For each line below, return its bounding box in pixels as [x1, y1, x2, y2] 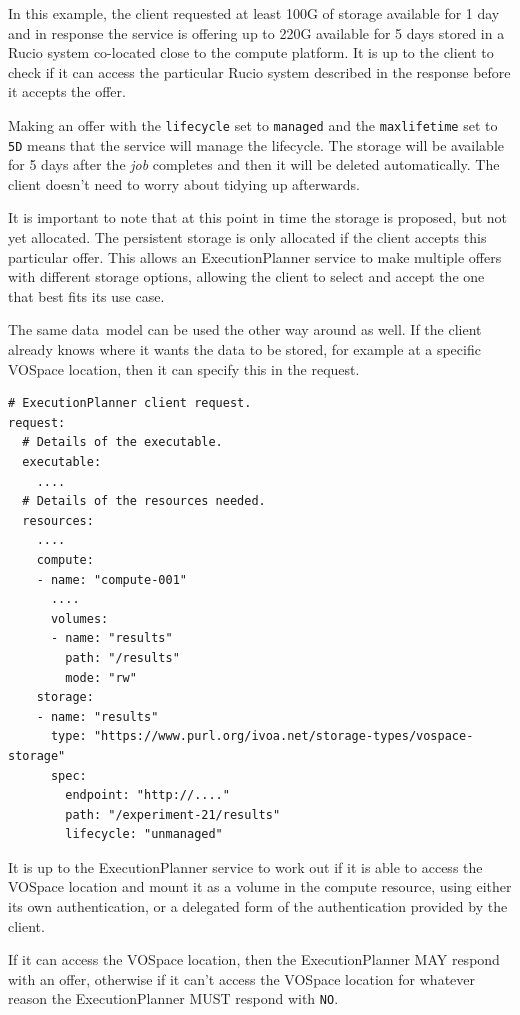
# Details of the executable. [22, 435, 223, 450]
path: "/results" [65, 650, 180, 665]
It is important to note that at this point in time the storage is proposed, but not [8, 207, 508, 228]
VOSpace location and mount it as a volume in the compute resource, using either [8, 876, 512, 897]
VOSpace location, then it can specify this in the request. [8, 358, 360, 379]
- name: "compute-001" [36, 572, 187, 587]
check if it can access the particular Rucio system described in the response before [8, 61, 511, 82]
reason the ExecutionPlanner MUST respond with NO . [8, 988, 339, 1009]
